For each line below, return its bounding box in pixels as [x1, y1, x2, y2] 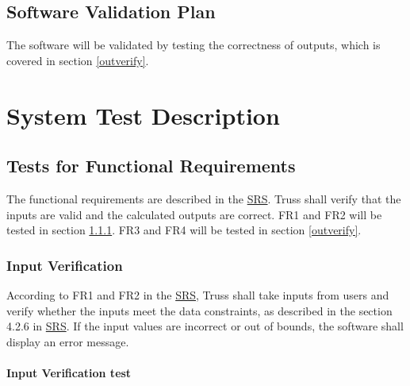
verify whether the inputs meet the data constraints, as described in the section [6, 302, 393, 318]
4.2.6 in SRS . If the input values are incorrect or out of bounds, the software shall [6, 318, 404, 334]
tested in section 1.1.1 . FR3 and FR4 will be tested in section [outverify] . [6, 222, 362, 238]
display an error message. [6, 333, 129, 349]
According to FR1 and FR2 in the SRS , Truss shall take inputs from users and [6, 286, 389, 303]
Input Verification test [6, 364, 132, 380]
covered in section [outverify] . [6, 52, 149, 68]
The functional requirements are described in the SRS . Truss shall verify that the [6, 190, 401, 207]
